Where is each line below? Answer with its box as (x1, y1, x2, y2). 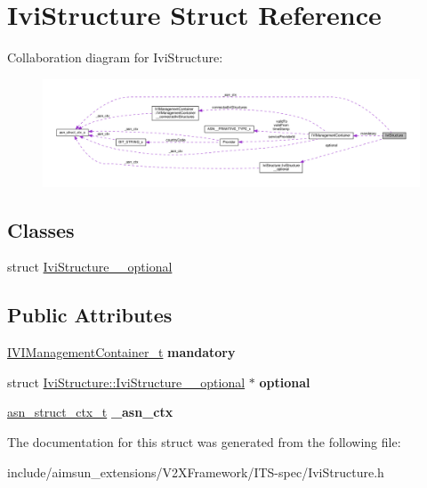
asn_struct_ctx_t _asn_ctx (7, 403, 173, 421)
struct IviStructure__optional (7, 257, 173, 276)
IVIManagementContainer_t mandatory (7, 343, 236, 362)
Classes (7, 216, 75, 243)
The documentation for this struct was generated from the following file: (7, 433, 401, 451)
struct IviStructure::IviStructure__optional (7, 372, 246, 391)
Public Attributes (7, 301, 173, 329)
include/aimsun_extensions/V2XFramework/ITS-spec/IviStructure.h (7, 462, 384, 481)
